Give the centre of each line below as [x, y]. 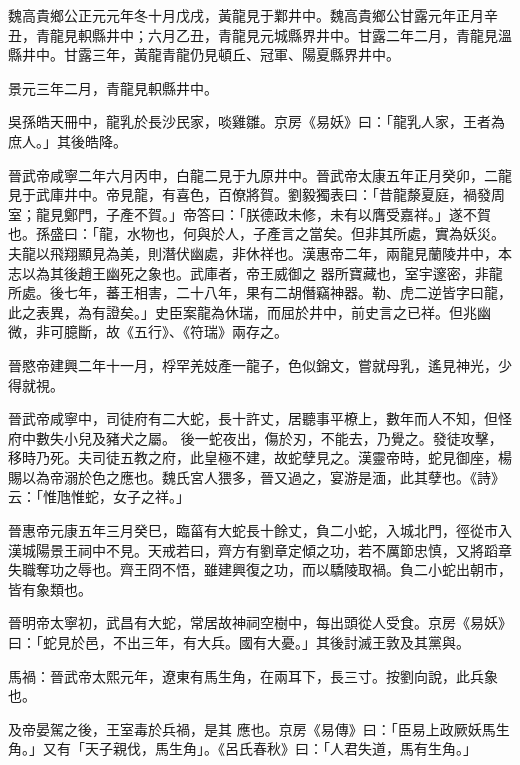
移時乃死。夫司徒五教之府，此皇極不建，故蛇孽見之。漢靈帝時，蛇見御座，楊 [260, 457]
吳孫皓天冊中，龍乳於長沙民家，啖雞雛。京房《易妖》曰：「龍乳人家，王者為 [256, 121]
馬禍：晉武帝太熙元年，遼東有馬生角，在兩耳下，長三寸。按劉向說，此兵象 [253, 675]
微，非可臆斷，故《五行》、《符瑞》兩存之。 [148, 331]
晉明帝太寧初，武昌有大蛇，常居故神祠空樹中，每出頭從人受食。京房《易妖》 [260, 622]
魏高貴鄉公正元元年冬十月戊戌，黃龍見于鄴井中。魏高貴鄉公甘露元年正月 [246, 15]
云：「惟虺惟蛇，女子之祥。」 [99, 496]
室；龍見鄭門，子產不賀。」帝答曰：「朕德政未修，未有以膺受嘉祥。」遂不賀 [249, 213]
